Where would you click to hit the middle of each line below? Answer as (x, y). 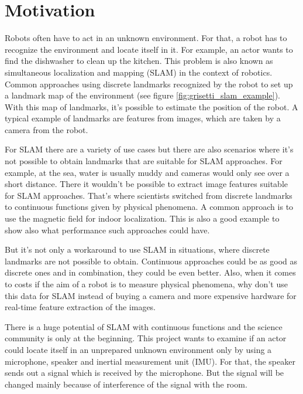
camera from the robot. (47, 129)
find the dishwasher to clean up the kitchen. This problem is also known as (139, 61)
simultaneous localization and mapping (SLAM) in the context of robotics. (139, 72)
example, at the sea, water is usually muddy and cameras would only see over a (147, 172)
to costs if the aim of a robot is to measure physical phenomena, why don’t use (146, 284)
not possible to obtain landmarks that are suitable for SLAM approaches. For (144, 161)
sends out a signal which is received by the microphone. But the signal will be (144, 373)
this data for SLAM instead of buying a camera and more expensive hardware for (151, 295)
